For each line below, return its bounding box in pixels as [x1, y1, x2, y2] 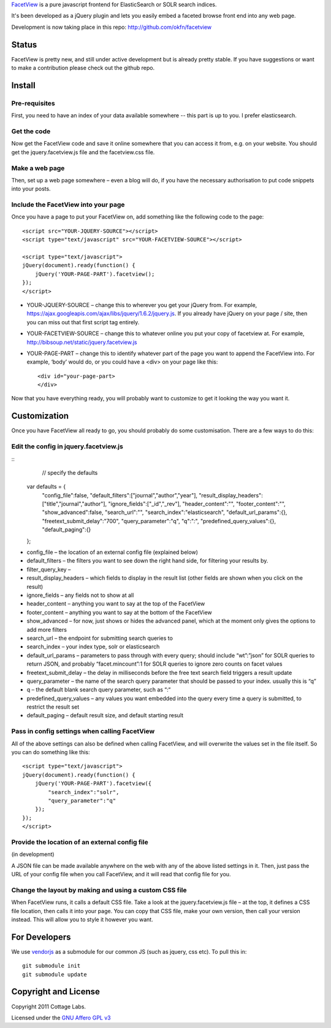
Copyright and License [11, 986, 101, 997]
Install [11, 80, 36, 90]
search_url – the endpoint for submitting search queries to [26, 634, 173, 642]
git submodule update [22, 971, 87, 978]
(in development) [11, 851, 55, 858]
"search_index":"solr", [48, 789, 120, 795]
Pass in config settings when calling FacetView [11, 727, 155, 736]
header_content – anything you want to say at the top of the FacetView [26, 600, 205, 607]
